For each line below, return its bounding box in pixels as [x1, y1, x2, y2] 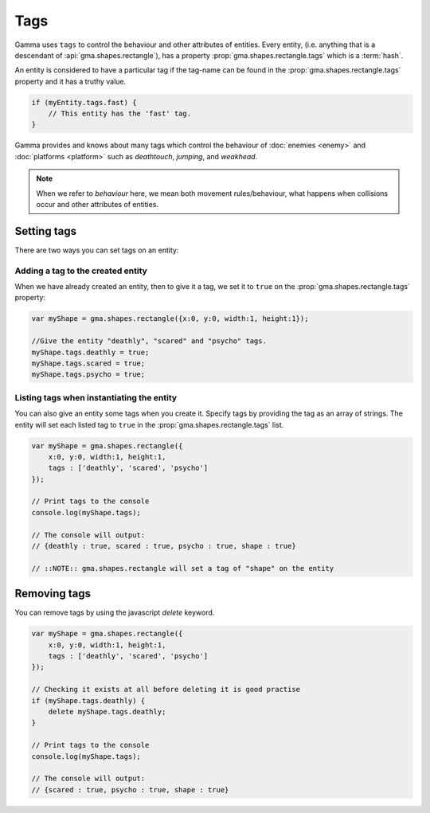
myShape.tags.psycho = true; [31, 370, 146, 379]
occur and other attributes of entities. [36, 200, 159, 209]
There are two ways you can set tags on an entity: [14, 245, 179, 255]
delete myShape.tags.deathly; [48, 707, 166, 717]
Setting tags [14, 224, 77, 238]
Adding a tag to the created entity [14, 265, 147, 276]
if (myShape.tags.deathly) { [31, 696, 146, 705]
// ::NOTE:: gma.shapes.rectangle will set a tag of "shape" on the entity [31, 564, 334, 573]
